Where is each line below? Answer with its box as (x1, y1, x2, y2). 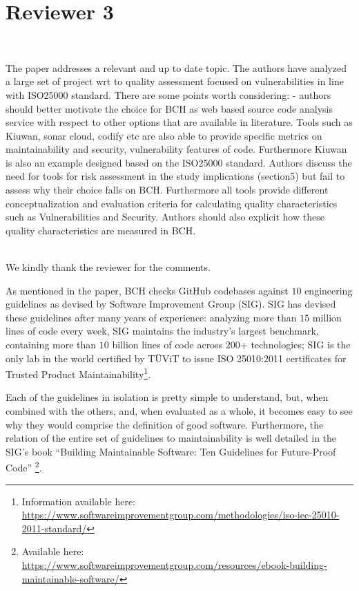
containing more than (6, 337, 97, 351)
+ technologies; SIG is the (240, 337, 351, 351)
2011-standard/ (21, 520, 87, 535)
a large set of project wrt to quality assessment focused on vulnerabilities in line (6, 74, 344, 88)
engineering (304, 283, 353, 297)
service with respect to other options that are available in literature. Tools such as (6, 115, 353, 129)
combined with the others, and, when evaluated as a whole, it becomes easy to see (6, 404, 353, 418)
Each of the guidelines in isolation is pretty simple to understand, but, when (6, 390, 329, 404)
